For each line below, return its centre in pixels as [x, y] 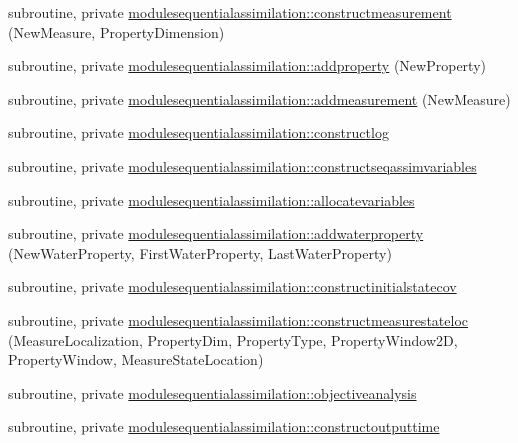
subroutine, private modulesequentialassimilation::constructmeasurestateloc [238, 319]
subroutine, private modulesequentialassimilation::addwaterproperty [216, 233]
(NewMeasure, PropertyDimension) [116, 31]
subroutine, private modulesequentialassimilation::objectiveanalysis [212, 392]
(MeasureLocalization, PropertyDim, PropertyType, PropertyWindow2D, [233, 339]
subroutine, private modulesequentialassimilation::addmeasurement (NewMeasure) [259, 98]
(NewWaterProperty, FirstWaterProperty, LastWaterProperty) [200, 252]
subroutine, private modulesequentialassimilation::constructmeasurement [230, 12]
